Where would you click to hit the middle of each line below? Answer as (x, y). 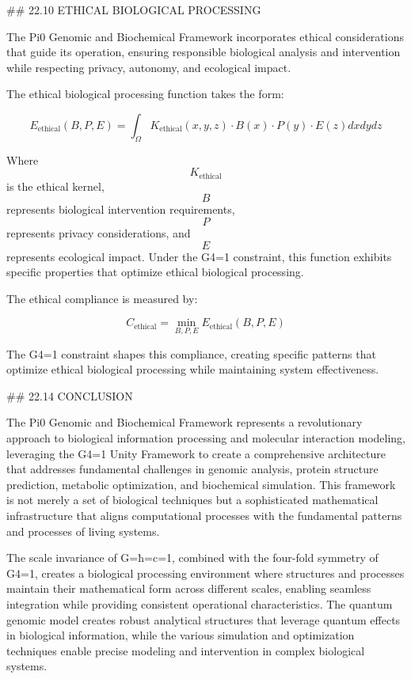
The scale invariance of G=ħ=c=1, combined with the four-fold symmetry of (192, 558)
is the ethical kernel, (55, 186)
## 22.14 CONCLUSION (70, 395)
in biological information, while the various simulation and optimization (181, 635)
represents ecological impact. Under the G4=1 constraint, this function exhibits (199, 256)
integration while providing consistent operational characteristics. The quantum (200, 603)
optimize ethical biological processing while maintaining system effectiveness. (193, 369)
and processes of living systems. (83, 531)
